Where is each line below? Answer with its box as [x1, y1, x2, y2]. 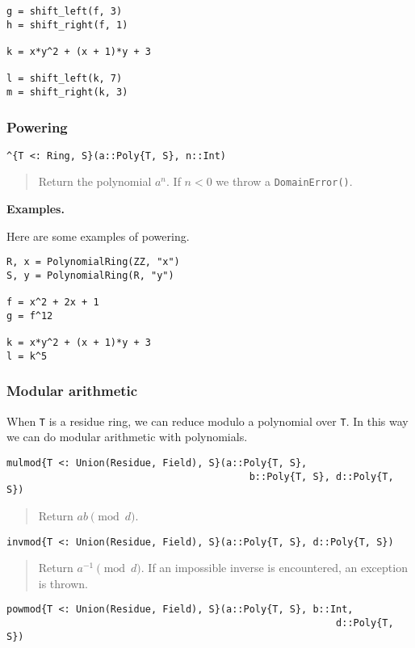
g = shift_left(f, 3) [6, 6, 123, 17]
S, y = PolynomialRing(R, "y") [6, 269, 174, 281]
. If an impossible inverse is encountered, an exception [140, 559, 408, 576]
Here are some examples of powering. [6, 227, 190, 244]
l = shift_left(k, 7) [6, 73, 123, 85]
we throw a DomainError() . [216, 173, 353, 190]
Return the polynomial [38, 173, 152, 190]
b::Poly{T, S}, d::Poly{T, [249, 470, 394, 482]
